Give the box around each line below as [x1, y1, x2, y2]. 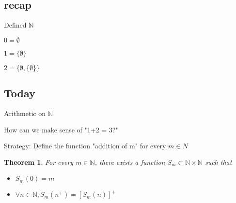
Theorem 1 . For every [4, 157, 74, 167]
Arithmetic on [4, 108, 46, 118]
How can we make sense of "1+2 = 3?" [4, 124, 118, 134]
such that [205, 157, 232, 167]
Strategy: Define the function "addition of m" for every [4, 141, 166, 151]
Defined [4, 20, 27, 30]
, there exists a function [94, 157, 165, 167]
